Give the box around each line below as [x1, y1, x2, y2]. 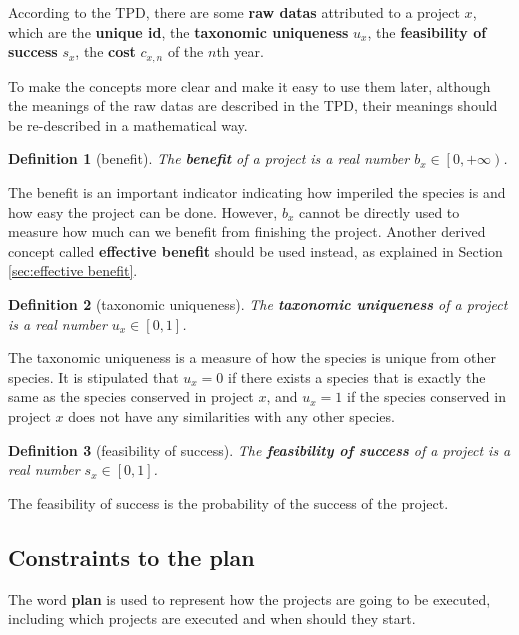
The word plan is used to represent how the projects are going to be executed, [8, 588, 491, 609]
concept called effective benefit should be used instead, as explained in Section [8, 240, 503, 261]
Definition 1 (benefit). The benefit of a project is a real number [8, 148, 410, 169]
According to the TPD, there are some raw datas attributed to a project [8, 2, 460, 22]
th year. [216, 41, 264, 62]
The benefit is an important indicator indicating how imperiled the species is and [8, 182, 506, 203]
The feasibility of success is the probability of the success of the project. [8, 492, 449, 513]
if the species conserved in [347, 386, 506, 407]
